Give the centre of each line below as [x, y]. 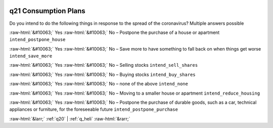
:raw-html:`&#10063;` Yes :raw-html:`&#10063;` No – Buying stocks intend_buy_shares [102, 74]
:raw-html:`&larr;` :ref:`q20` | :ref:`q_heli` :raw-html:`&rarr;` [70, 118]
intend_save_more [31, 56]
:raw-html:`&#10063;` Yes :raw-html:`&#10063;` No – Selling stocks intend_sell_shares [104, 65]
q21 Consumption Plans [47, 11]
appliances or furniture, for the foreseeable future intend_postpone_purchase [94, 109]
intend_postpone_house [37, 40]
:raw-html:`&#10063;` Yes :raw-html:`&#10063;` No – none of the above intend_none [99, 84]
